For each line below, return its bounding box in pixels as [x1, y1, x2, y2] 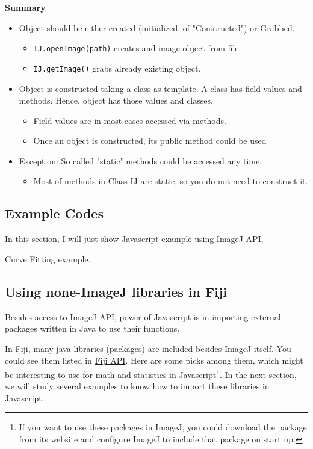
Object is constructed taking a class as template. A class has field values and [19, 82, 302, 94]
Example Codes [5, 204, 104, 223]
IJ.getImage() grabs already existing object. [33, 61, 201, 74]
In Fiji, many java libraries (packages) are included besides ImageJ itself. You [5, 342, 291, 355]
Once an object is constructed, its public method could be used [33, 134, 267, 147]
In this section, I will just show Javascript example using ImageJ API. [5, 232, 264, 245]
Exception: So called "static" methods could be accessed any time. [19, 154, 262, 167]
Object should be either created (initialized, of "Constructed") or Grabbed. [19, 21, 295, 34]
